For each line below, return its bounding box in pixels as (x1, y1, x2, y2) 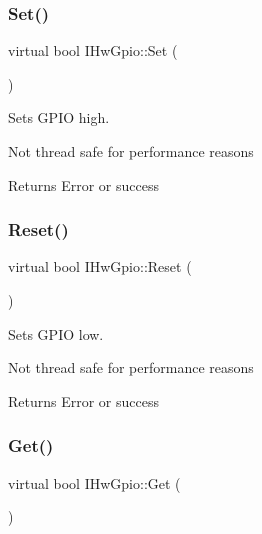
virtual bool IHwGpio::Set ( (8, 40, 178, 61)
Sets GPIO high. (8, 107, 110, 128)
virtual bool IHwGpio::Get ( (8, 472, 181, 493)
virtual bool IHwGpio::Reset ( (8, 256, 192, 277)
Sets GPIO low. (8, 323, 104, 344)
